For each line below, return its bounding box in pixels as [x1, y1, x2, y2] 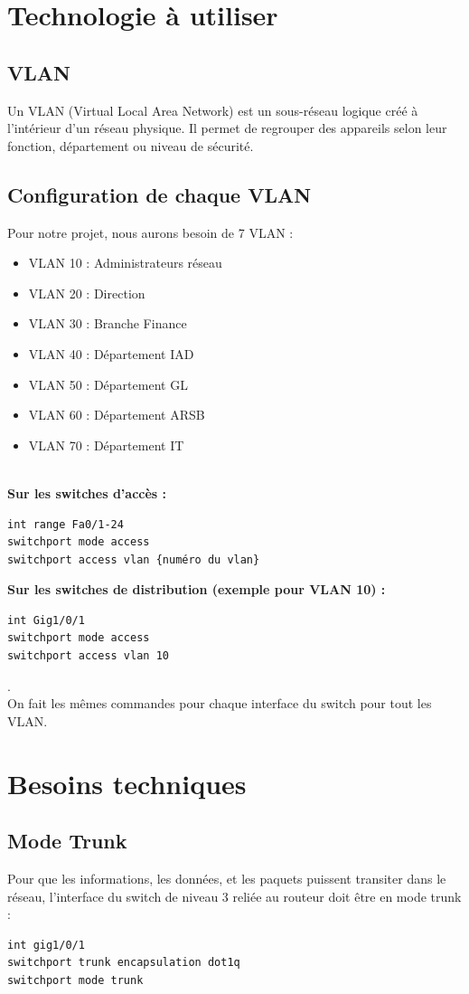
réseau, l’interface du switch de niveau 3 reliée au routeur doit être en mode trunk [7, 886, 462, 905]
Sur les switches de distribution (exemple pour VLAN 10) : [7, 580, 386, 599]
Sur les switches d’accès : [7, 483, 167, 502]
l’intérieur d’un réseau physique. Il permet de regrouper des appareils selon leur [7, 118, 447, 137]
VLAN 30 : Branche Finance [28, 314, 187, 333]
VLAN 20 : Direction [28, 283, 145, 302]
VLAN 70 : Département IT [28, 435, 184, 454]
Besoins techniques [7, 764, 247, 801]
